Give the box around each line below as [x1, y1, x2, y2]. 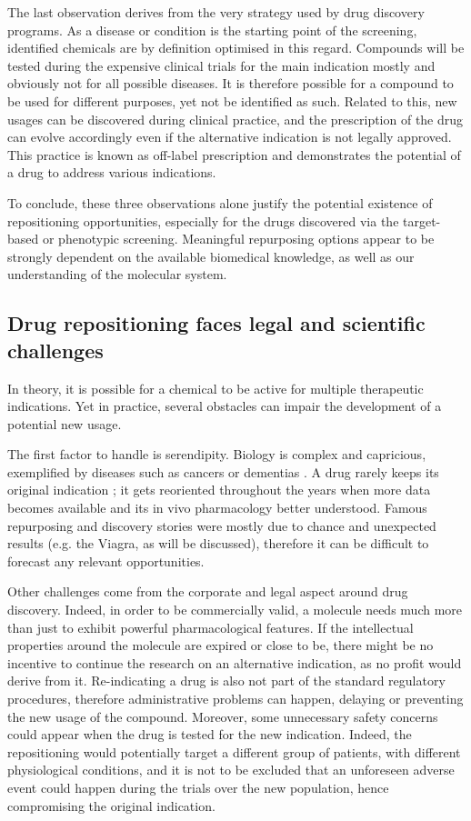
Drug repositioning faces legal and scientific [7, 309, 426, 337]
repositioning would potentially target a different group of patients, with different [7, 742, 461, 761]
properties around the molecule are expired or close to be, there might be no [7, 636, 434, 655]
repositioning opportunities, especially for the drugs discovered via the [7, 211, 399, 230]
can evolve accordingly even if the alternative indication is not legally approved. [7, 127, 452, 146]
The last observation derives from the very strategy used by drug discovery [7, 3, 425, 21]
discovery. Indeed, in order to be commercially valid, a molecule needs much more [7, 600, 463, 619]
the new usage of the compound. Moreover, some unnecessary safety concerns [7, 706, 438, 726]
